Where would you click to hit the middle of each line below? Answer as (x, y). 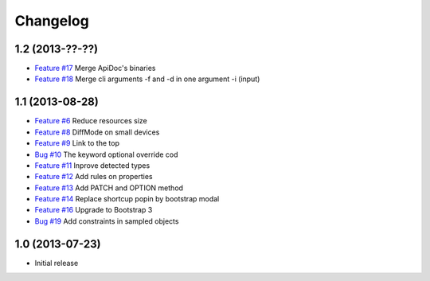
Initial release (57, 263)
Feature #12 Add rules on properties (94, 177)
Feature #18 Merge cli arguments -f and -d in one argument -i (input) (147, 79)
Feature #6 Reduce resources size (91, 121)
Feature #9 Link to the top (77, 143)
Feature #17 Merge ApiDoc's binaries (95, 68)
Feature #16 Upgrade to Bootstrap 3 (94, 210)
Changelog (52, 21)
